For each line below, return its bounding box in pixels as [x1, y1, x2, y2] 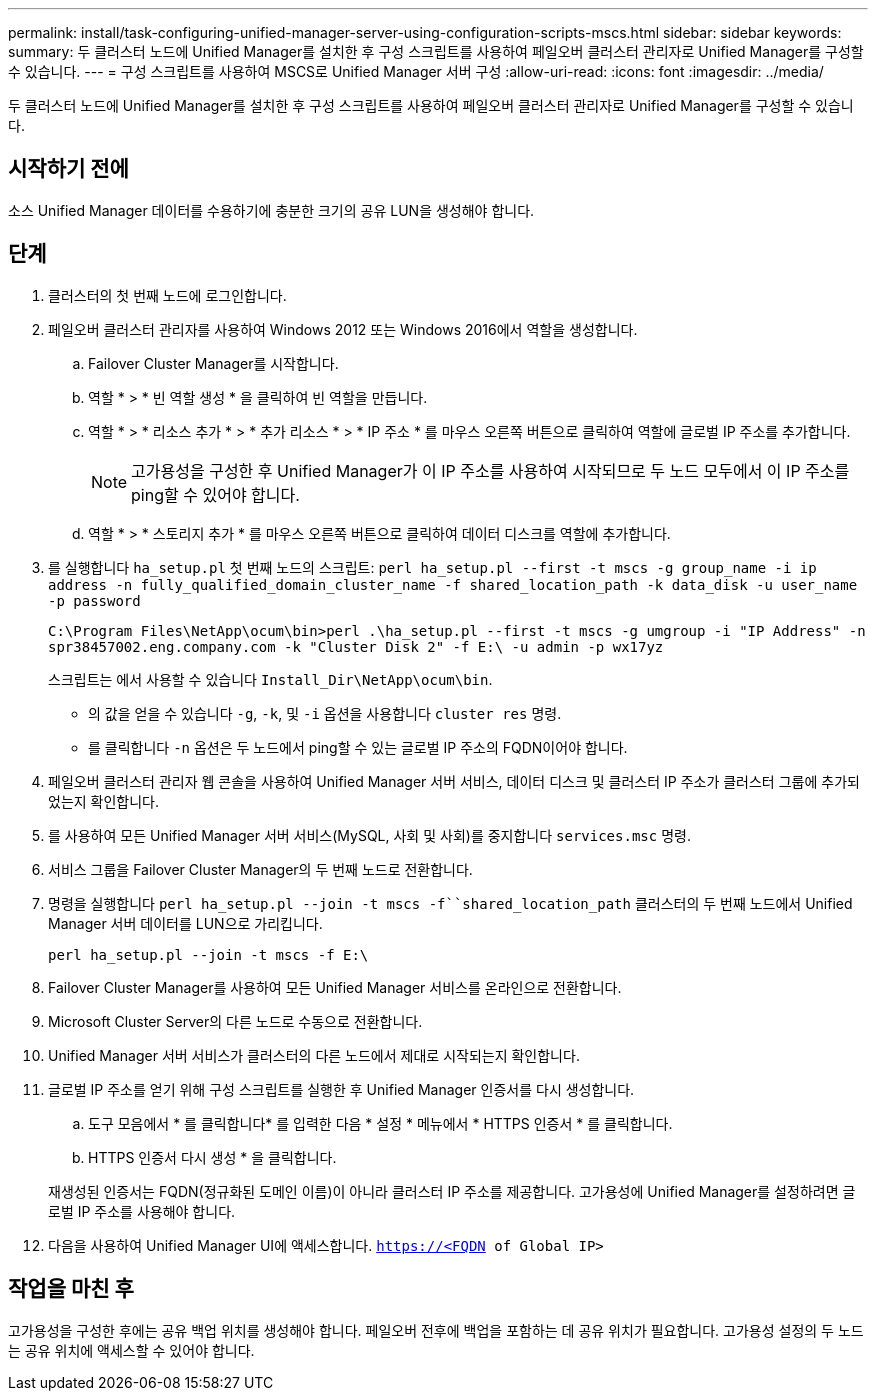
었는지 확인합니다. [48, 792, 160, 810]
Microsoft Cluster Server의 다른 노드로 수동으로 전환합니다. [48, 1012, 423, 1030]
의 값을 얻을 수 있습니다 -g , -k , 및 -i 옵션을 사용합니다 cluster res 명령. [88, 704, 562, 722]
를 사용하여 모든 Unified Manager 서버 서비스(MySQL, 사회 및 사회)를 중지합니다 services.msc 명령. [48, 826, 691, 844]
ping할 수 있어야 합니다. [131, 484, 300, 505]
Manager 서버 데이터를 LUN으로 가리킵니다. [48, 914, 323, 932]
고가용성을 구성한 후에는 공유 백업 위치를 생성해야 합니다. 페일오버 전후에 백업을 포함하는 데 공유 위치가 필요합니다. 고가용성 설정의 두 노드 [8, 1321, 864, 1339]
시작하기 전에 [8, 156, 129, 182]
